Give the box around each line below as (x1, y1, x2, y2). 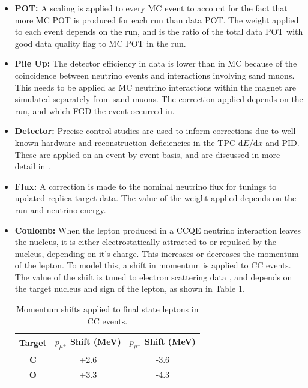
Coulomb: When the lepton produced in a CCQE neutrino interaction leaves (14, 223, 301, 236)
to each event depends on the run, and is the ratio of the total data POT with (14, 25, 303, 38)
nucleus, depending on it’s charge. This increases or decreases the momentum (14, 247, 299, 259)
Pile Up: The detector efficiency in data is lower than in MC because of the (14, 57, 297, 70)
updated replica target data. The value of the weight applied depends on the (14, 192, 297, 204)
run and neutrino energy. (14, 203, 106, 216)
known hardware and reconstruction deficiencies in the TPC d (14, 136, 243, 148)
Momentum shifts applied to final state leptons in (16, 303, 199, 315)
